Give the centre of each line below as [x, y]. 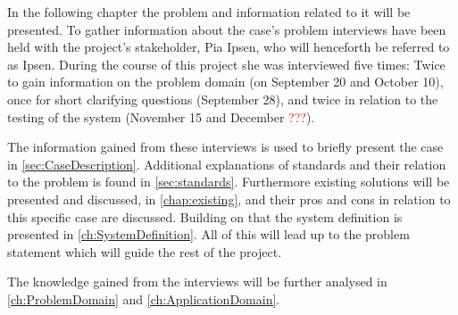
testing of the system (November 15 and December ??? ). [161, 116]
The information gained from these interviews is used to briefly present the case [225, 147]
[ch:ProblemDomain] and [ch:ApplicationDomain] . [144, 298]
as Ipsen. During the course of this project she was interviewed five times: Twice [226, 64]
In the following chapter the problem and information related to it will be [209, 12]
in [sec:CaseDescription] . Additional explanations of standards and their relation [227, 164]
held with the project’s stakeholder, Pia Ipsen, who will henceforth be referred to [229, 47]
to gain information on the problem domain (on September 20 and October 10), [225, 82]
